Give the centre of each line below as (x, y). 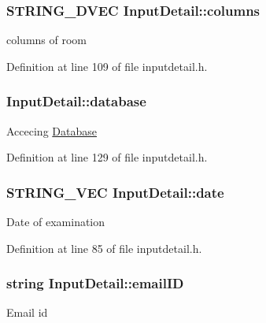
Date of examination (56, 222)
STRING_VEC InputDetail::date (115, 192)
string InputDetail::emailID (95, 283)
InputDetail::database (76, 101)
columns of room (47, 40)
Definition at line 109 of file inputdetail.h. (107, 66)
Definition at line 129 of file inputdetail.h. (107, 157)
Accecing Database (52, 130)
